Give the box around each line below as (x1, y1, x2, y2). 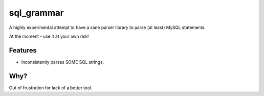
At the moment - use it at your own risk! (9, 33, 89, 39)
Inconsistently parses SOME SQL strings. (21, 59, 104, 65)
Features (9, 46, 37, 54)
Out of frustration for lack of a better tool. (9, 85, 92, 91)
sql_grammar (9, 7, 64, 18)
